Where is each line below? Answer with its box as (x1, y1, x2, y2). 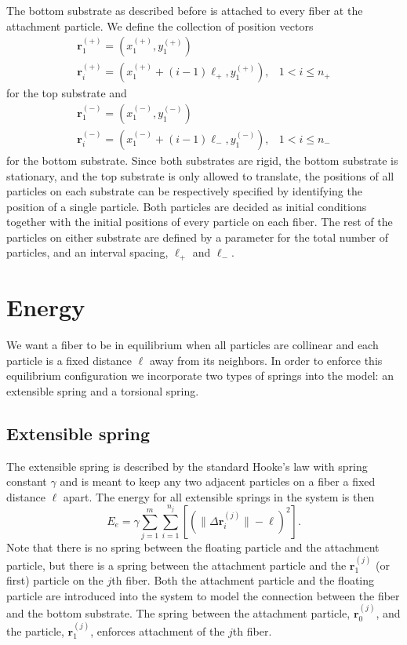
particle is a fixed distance (6, 352, 133, 368)
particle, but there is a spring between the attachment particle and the (6, 556, 347, 573)
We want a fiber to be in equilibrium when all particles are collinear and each (6, 337, 379, 353)
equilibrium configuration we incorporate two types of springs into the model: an (6, 367, 394, 384)
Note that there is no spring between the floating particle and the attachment (6, 539, 380, 556)
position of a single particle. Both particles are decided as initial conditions (6, 198, 367, 214)
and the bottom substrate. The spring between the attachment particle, (6, 605, 351, 621)
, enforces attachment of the (90, 622, 225, 639)
